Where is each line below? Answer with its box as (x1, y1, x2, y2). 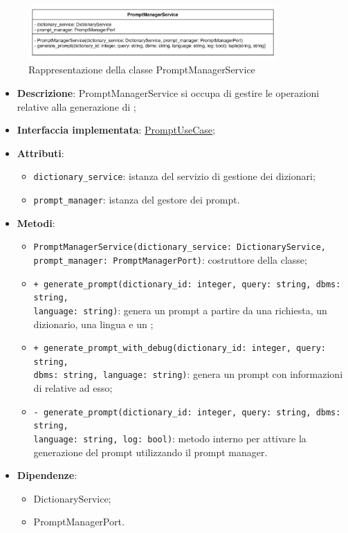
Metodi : (17, 215, 55, 230)
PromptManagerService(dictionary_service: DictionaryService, (33, 242, 326, 253)
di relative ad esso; (33, 381, 113, 395)
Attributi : (17, 145, 64, 160)
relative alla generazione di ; (17, 99, 136, 114)
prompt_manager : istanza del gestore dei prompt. (33, 192, 240, 207)
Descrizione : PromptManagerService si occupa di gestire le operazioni (17, 86, 320, 100)
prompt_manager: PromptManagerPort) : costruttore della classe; (33, 252, 307, 266)
